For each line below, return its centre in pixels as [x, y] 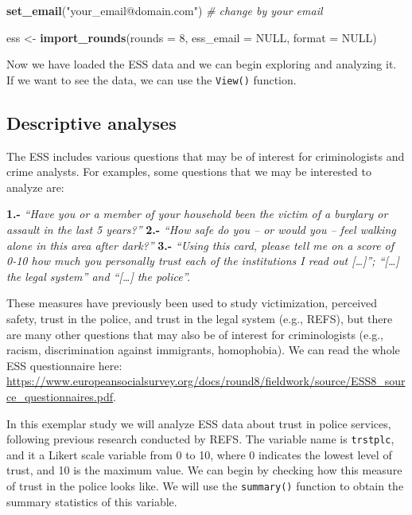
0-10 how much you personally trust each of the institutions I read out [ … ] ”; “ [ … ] [203, 261]
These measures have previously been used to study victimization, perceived [192, 303]
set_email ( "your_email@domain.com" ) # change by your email [165, 10]
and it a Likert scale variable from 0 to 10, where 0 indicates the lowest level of [199, 454]
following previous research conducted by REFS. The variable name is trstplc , [200, 439]
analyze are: [35, 187]
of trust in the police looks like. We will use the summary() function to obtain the [205, 485]
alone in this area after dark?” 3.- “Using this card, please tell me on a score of [200, 245]
